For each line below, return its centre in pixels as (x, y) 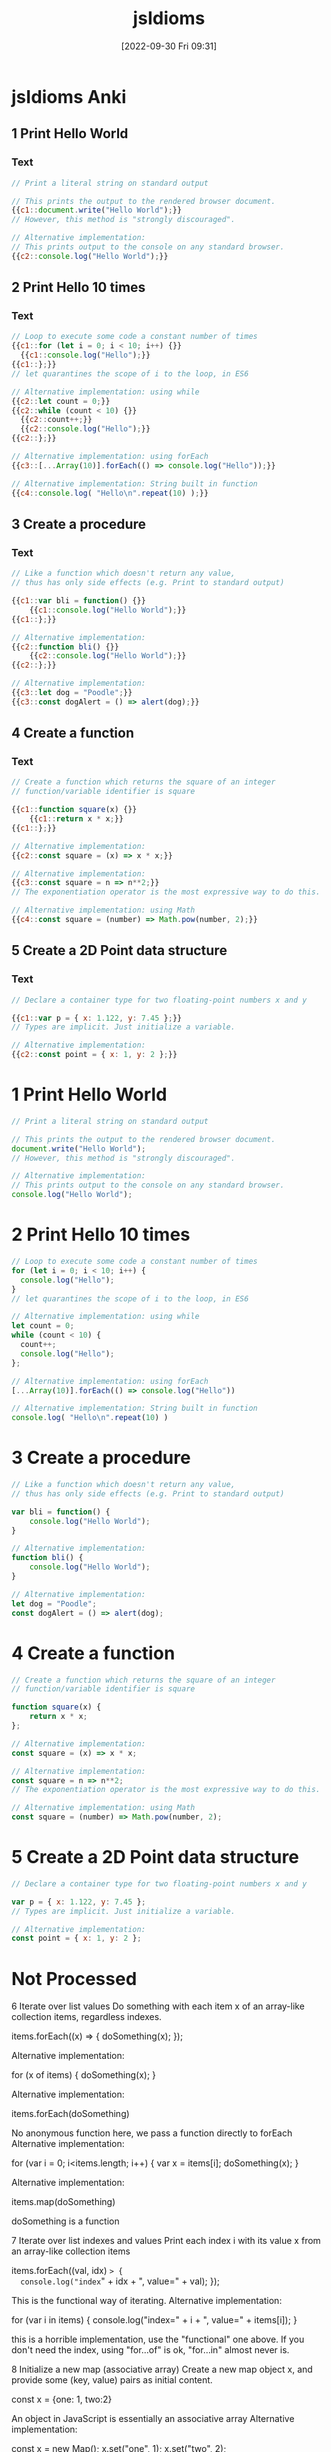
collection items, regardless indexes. (87, 2017)
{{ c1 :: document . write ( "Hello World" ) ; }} (97, 210)
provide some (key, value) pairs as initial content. (112, 2380)
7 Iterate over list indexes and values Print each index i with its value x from (166, 2241)
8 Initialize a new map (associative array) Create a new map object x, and (162, 2369)
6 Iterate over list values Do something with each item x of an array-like (158, 2006)
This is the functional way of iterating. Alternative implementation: (147, 2301)
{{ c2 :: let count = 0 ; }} (61, 401)
